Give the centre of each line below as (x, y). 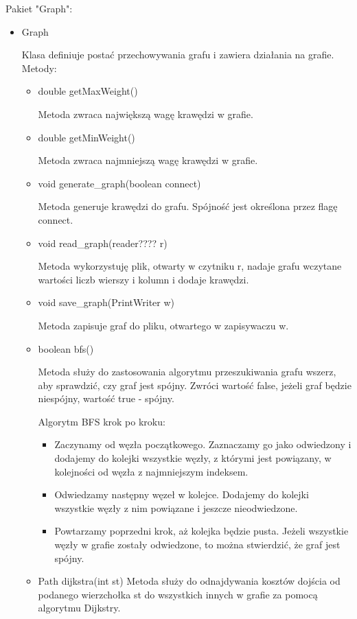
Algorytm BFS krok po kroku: (102, 421)
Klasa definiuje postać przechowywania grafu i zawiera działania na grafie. (178, 55)
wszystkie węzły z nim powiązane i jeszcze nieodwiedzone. (176, 507)
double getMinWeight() (87, 137)
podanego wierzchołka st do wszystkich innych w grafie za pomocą (178, 594)
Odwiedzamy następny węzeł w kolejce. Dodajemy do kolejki (182, 494)
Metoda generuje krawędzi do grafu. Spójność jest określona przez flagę (188, 206)
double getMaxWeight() (88, 91)
